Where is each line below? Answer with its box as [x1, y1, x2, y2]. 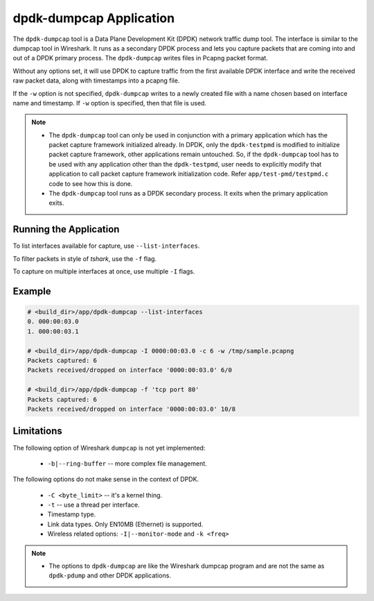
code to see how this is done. [48, 179, 133, 187]
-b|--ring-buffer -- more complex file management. [47, 459, 207, 468]
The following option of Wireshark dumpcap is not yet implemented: [12, 443, 206, 452]
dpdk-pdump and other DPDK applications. [48, 571, 171, 579]
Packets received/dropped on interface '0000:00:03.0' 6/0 [27, 366, 232, 374]
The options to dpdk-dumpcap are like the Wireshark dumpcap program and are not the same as [48, 562, 325, 570]
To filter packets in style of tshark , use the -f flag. [12, 254, 157, 263]
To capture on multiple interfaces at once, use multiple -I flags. [12, 267, 195, 276]
